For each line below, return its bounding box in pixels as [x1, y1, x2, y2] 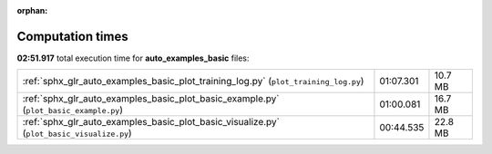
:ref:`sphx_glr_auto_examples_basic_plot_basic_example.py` [22, 92, 280, 105]
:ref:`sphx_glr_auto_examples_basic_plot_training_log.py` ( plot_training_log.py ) [22, 75, 364, 88]
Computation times [16, 28, 128, 44]
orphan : [16, 5, 48, 15]
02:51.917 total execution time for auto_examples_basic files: [16, 53, 250, 63]
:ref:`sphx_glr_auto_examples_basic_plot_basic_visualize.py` [22, 116, 280, 129]
